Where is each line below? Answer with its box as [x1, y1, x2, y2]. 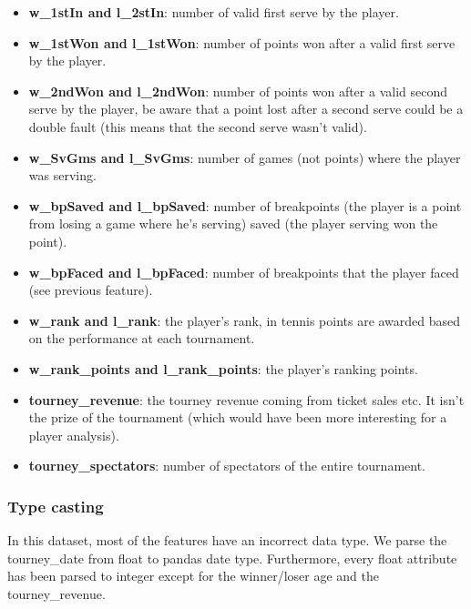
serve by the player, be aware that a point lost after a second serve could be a [28, 99, 464, 118]
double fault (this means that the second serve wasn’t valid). [28, 117, 367, 136]
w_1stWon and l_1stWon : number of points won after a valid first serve [28, 33, 456, 52]
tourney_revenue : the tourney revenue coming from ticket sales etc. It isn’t [28, 390, 465, 409]
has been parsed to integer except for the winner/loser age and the [7, 566, 379, 585]
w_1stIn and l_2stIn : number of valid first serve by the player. [28, 3, 399, 21]
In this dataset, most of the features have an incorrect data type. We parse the [7, 531, 447, 550]
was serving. [28, 166, 97, 185]
